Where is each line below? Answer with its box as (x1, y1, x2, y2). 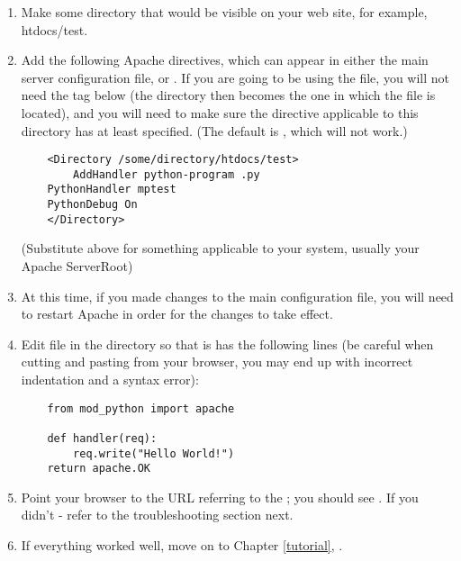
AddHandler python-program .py (73, 167, 260, 181)
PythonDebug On (47, 198, 138, 212)
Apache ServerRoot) (21, 257, 133, 276)
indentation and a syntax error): (21, 370, 199, 388)
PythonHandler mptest (47, 183, 176, 196)
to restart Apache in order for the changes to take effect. (21, 304, 333, 323)
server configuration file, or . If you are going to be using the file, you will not (21, 68, 449, 86)
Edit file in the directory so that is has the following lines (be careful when (21, 334, 434, 353)
